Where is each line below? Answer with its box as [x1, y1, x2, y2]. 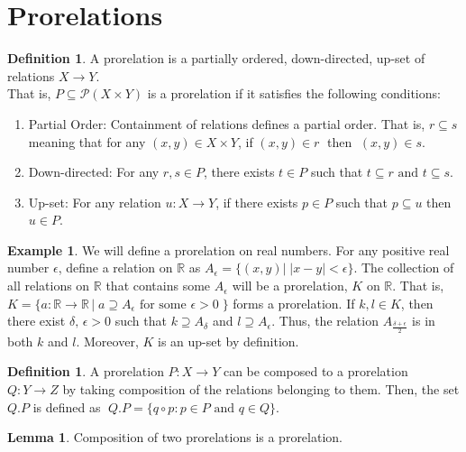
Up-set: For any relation [28, 192, 161, 211]
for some [139, 298, 187, 311]
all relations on [7, 276, 90, 295]
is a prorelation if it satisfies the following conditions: [147, 84, 441, 103]
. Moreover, [76, 331, 139, 350]
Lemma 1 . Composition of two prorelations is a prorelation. [7, 428, 343, 447]
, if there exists [215, 192, 298, 211]
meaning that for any [28, 132, 146, 151]
